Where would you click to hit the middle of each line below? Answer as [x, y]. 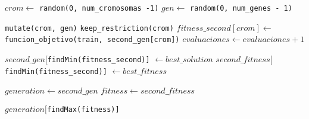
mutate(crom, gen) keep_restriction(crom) [89, 28]
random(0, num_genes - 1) [241, 8]
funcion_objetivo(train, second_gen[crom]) [92, 40]
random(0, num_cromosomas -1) [99, 8]
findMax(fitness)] [83, 109]
